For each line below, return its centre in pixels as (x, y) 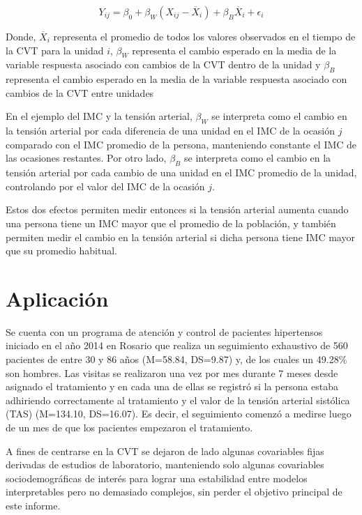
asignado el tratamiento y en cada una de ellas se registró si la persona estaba (172, 386)
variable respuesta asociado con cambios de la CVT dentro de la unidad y (163, 64)
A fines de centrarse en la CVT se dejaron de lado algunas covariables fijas (165, 451)
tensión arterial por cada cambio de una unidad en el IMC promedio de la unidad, (181, 172)
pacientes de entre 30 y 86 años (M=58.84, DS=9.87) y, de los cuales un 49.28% (176, 359)
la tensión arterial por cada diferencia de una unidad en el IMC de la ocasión (171, 131)
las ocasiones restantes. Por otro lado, (86, 158)
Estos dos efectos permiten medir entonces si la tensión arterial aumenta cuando (177, 209)
